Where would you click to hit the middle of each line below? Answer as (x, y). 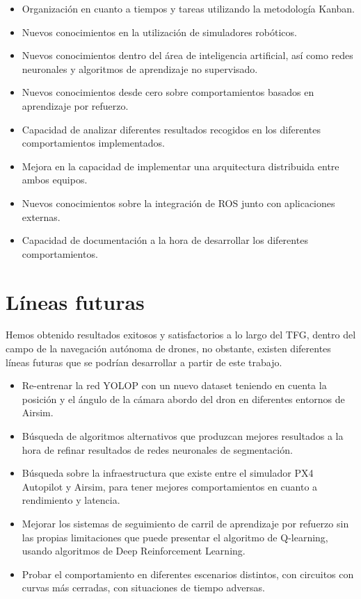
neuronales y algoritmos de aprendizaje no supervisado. (140, 68)
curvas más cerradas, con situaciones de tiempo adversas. (143, 588)
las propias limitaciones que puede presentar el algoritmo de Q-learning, (175, 537)
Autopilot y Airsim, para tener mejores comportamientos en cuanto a (170, 486)
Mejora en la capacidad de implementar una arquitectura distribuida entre (180, 166)
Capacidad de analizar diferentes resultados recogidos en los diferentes (171, 129)
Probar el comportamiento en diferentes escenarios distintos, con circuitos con (188, 574)
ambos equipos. (55, 180)
